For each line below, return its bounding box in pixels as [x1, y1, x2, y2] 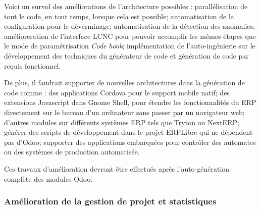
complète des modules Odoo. [4, 173, 93, 184]
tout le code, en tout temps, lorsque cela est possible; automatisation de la [4, 11, 234, 21]
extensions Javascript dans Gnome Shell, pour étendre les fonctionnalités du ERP [4, 97, 256, 108]
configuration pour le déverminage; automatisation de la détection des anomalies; [4, 21, 255, 31]
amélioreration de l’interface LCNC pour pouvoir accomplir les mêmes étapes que [4, 30, 256, 41]
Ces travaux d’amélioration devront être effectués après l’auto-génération [4, 163, 230, 174]
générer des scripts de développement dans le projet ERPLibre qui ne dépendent [4, 127, 253, 137]
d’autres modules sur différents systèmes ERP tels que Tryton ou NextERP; [4, 117, 239, 127]
